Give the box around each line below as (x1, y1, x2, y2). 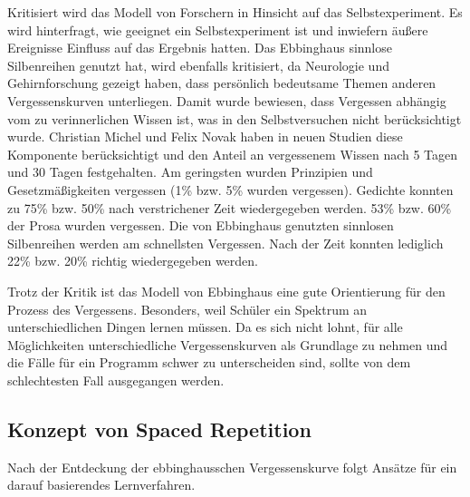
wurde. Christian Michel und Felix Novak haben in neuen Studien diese (7, 127, 403, 146)
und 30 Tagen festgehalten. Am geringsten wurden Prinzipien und (7, 162, 373, 181)
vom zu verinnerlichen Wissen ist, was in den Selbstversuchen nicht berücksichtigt (7, 109, 462, 128)
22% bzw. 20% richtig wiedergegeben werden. (7, 251, 258, 270)
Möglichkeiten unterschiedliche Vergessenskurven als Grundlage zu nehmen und (7, 335, 447, 354)
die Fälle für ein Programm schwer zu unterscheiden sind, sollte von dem (7, 353, 411, 372)
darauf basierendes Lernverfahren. (7, 475, 196, 494)
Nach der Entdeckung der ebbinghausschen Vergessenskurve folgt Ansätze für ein (7, 457, 457, 476)
